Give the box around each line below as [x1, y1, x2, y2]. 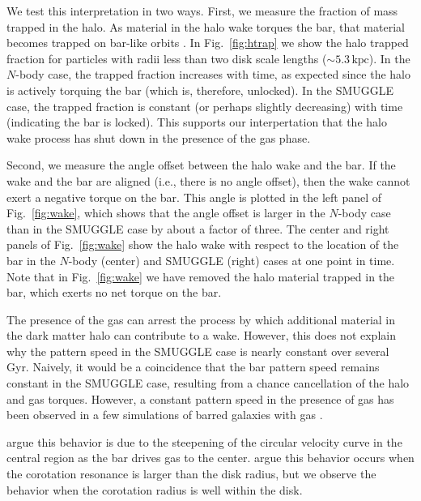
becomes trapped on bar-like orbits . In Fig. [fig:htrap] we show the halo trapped [6, 34, 409, 51]
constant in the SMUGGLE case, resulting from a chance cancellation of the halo [6, 375, 410, 392]
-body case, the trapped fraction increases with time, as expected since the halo [15, 66, 410, 83]
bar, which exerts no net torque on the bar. [6, 284, 222, 301]
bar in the [6, 251, 56, 268]
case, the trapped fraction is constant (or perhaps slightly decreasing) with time [6, 97, 403, 114]
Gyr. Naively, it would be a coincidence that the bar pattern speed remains [6, 358, 380, 375]
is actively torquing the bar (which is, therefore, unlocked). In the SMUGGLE [6, 81, 394, 98]
